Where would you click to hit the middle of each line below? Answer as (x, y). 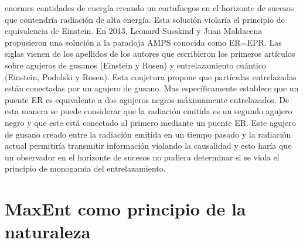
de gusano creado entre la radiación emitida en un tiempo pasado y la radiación (148, 134)
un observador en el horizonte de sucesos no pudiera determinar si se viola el (142, 157)
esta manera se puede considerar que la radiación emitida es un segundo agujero (149, 111)
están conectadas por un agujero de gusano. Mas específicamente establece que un (152, 88)
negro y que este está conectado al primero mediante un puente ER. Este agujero (150, 122)
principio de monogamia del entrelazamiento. (85, 168)
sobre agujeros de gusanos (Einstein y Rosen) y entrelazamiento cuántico (135, 65)
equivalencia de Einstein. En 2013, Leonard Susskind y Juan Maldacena (134, 31)
